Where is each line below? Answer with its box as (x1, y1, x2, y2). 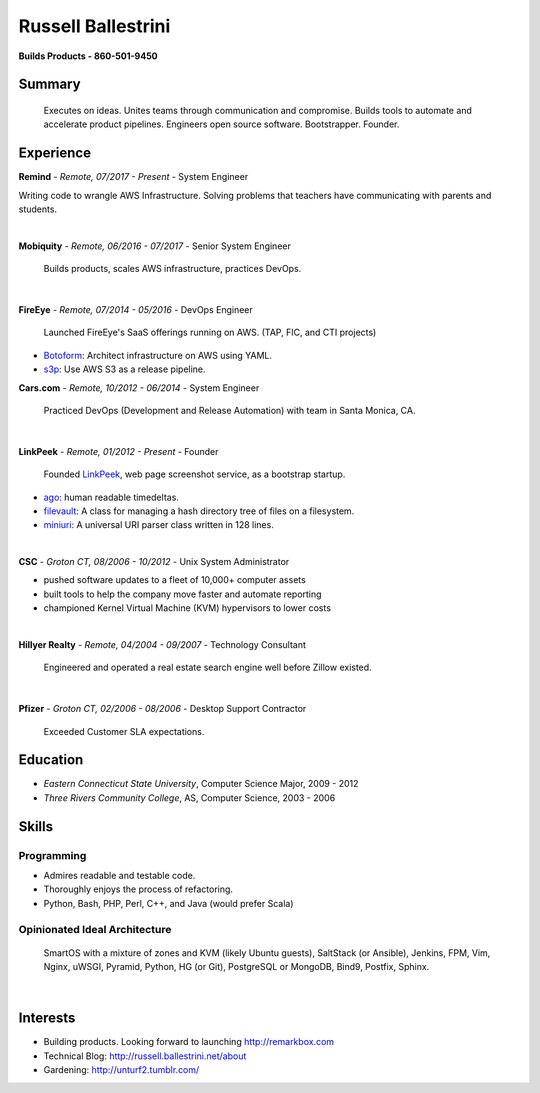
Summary (18, 76, 81, 93)
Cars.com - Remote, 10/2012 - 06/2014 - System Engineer (18, 381, 260, 394)
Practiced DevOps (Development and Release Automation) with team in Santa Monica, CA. (43, 404, 416, 416)
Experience (18, 145, 92, 162)
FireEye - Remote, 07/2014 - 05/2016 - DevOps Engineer (18, 303, 254, 315)
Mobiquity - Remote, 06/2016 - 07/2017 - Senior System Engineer (18, 240, 292, 252)
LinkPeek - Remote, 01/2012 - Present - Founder (18, 445, 219, 457)
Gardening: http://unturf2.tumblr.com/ (43, 1064, 200, 1076)
